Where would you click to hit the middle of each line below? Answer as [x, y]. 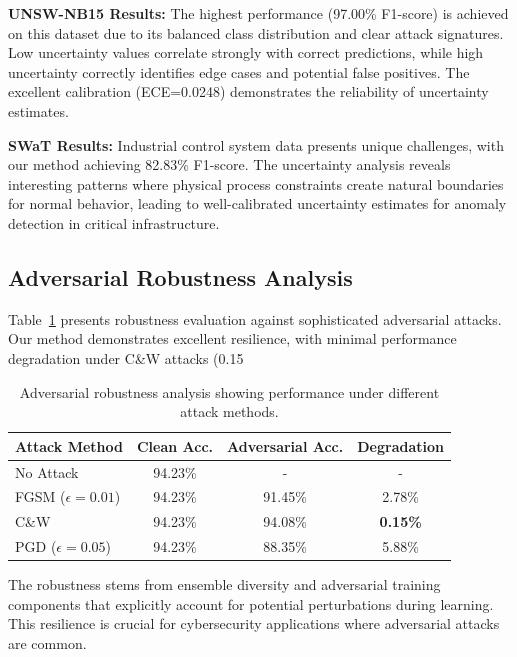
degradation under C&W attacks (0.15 [126, 357]
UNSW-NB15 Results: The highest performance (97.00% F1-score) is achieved [258, 13]
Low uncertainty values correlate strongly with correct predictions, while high [246, 52]
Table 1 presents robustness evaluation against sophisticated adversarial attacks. [255, 318]
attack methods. [229, 411]
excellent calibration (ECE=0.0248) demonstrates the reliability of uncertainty [248, 91]
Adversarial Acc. [285, 445]
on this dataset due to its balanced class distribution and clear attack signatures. [256, 32]
